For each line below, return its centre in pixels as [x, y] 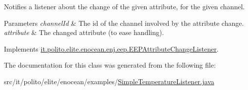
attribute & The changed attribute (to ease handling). [84, 32]
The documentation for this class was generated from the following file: [110, 65]
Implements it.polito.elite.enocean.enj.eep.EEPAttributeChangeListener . [111, 48]
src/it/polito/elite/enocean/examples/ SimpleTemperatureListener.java [109, 81]
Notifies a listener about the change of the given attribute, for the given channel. [124, 6]
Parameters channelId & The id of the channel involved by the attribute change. [124, 23]
